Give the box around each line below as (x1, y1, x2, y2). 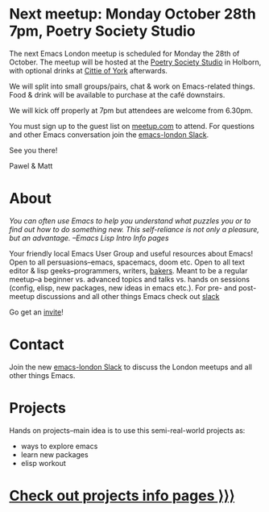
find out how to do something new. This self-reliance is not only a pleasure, (9, 224, 260, 234)
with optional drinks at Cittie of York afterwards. (9, 65, 168, 75)
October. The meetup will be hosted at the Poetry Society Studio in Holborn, (9, 57, 262, 67)
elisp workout (20, 458, 67, 468)
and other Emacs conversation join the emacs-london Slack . (9, 130, 209, 139)
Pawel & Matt (9, 160, 53, 170)
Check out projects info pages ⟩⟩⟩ (9, 486, 235, 505)
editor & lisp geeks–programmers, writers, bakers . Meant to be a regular (9, 265, 248, 275)
